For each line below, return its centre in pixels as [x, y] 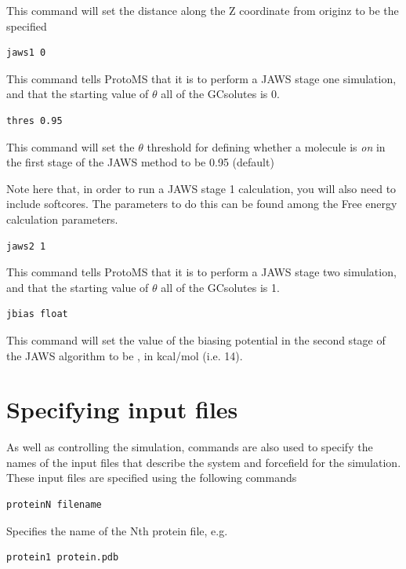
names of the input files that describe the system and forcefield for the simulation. [204, 462]
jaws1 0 [26, 53]
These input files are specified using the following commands [152, 478]
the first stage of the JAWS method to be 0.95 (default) [140, 162]
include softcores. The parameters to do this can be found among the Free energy [202, 204]
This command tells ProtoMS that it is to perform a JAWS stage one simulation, [201, 78]
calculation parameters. [62, 219]
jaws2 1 [26, 246]
